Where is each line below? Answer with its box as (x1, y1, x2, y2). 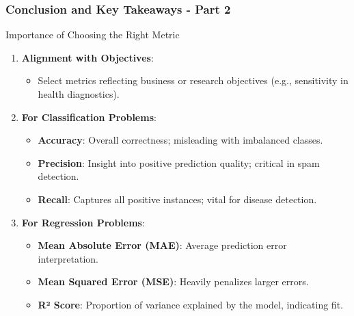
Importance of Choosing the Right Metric (5, 27, 180, 42)
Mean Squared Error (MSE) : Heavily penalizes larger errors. (38, 274, 309, 289)
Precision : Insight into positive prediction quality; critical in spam (38, 155, 320, 170)
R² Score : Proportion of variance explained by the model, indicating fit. (38, 297, 343, 311)
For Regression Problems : (21, 215, 145, 229)
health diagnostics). (38, 87, 120, 101)
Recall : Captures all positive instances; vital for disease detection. (38, 192, 317, 206)
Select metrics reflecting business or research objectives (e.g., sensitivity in (38, 73, 349, 88)
